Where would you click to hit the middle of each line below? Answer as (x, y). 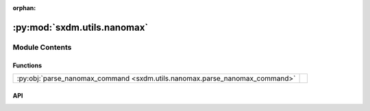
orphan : (24, 8)
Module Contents (42, 47)
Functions (27, 65)
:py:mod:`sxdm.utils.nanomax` (81, 27)
